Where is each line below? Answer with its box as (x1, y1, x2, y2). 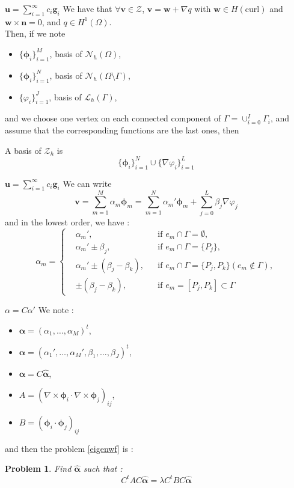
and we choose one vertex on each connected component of (5, 112, 221, 124)
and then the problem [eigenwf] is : (5, 442, 133, 454)
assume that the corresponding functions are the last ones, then (5, 124, 239, 136)
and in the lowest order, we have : (5, 215, 130, 228)
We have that (63, 2, 112, 14)
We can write (63, 177, 112, 189)
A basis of (5, 144, 41, 156)
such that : (83, 462, 123, 475)
